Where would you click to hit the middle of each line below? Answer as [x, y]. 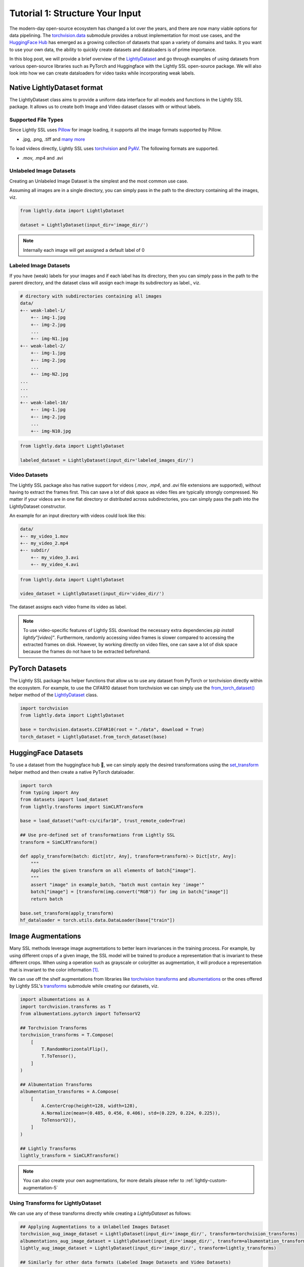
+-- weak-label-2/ [43, 346]
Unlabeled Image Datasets [43, 171]
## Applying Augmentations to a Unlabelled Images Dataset [95, 1227]
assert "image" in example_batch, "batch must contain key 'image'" [118, 885]
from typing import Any [50, 792]
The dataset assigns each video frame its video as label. [68, 607]
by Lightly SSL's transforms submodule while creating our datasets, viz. [84, 986]
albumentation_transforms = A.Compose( [69, 1092]
